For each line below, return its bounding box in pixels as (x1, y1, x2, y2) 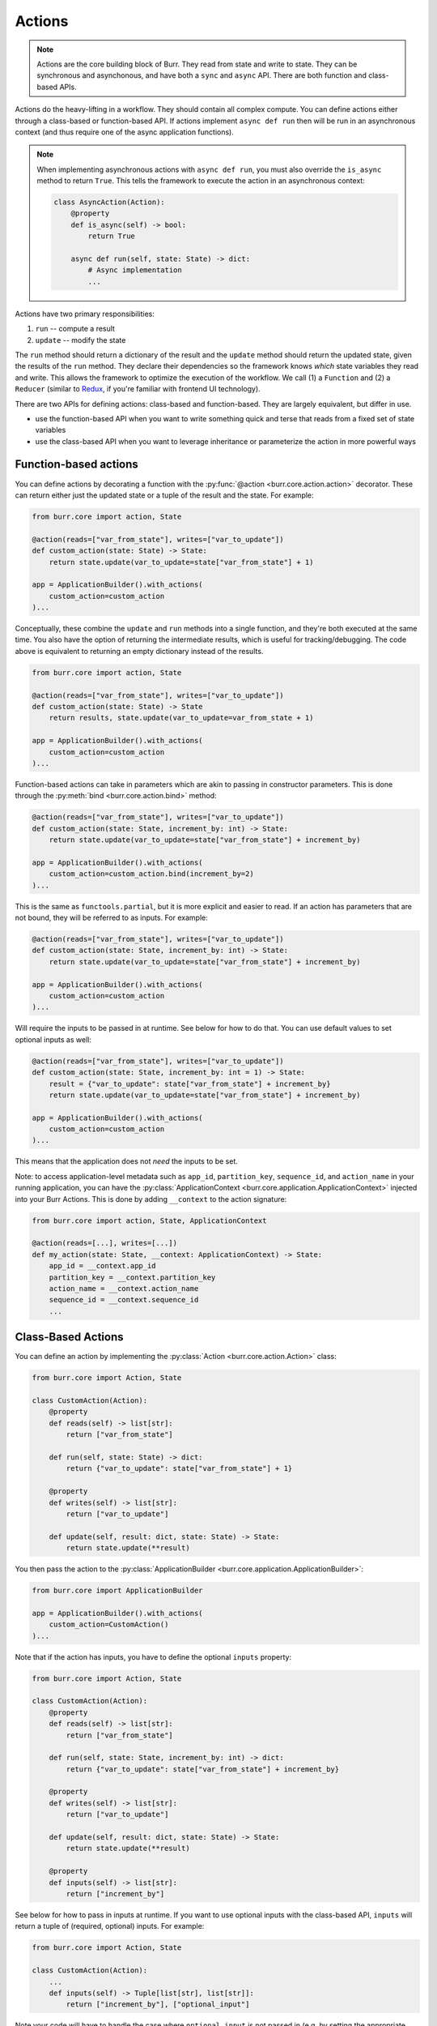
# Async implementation (87, 266, 182, 275)
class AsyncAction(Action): (53, 198, 165, 207)
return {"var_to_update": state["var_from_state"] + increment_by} (66, 1764, 340, 1774)
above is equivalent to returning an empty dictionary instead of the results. (15, 646, 264, 656)
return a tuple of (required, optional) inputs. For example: (15, 1921, 205, 1931)
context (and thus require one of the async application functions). (15, 126, 234, 137)
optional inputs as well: (15, 1034, 92, 1045)
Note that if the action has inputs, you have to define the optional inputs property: (15, 1652, 291, 1661)
